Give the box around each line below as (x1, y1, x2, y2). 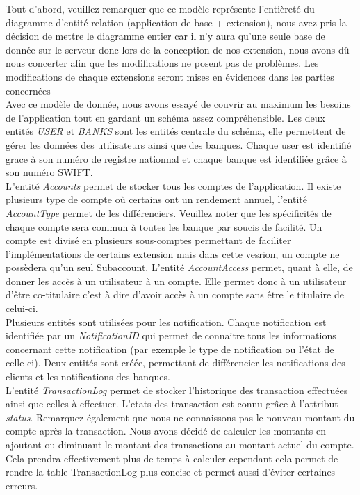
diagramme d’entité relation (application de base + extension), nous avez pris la (6, 15, 347, 29)
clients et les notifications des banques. (6, 369, 170, 384)
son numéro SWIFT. (6, 165, 93, 179)
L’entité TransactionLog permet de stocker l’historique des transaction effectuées (6, 382, 348, 397)
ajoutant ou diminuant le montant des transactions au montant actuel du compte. (6, 437, 354, 451)
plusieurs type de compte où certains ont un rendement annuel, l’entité (6, 192, 307, 206)
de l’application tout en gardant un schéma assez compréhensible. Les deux (6, 110, 325, 124)
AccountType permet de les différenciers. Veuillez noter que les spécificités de (6, 205, 332, 220)
